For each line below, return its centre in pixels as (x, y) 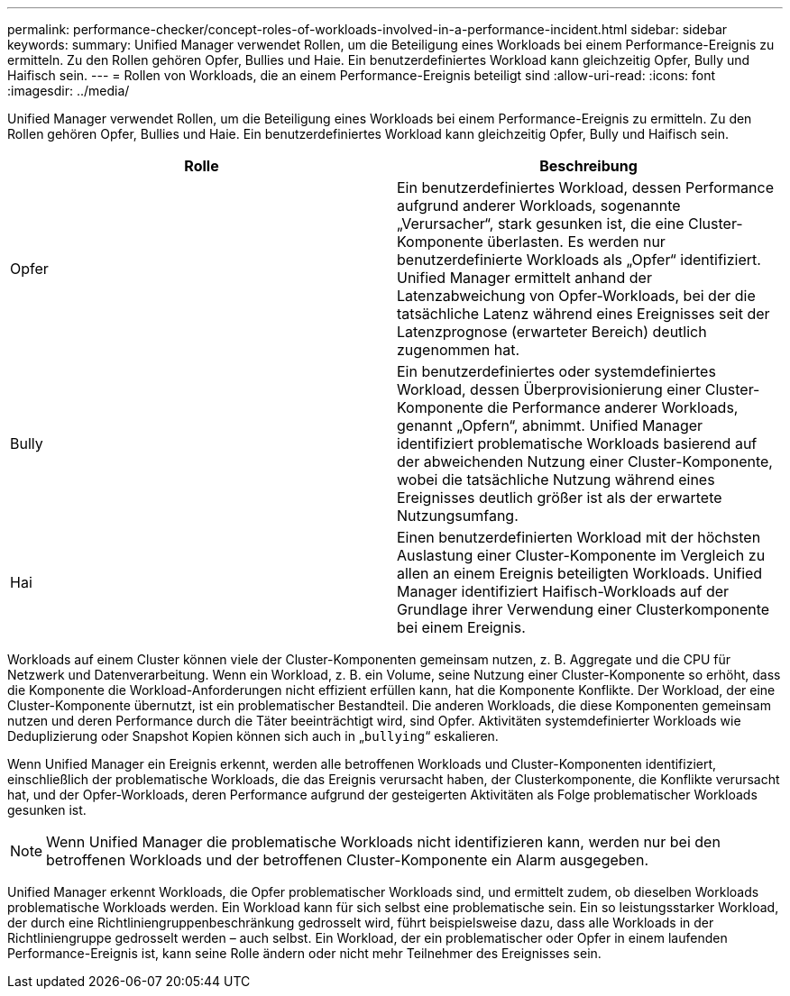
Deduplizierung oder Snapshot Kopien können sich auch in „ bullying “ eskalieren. (253, 736)
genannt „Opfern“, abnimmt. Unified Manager (550, 425)
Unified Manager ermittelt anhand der (524, 278)
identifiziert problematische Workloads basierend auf (577, 443)
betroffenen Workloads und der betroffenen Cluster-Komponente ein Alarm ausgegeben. (348, 860)
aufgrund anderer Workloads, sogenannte (539, 206)
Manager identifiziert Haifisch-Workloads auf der (563, 591)
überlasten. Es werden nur (576, 242)
